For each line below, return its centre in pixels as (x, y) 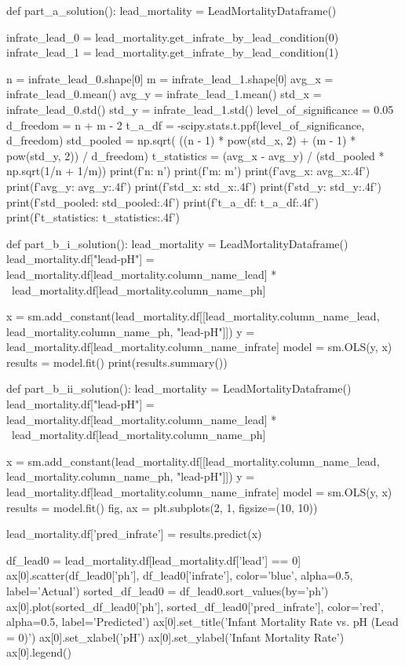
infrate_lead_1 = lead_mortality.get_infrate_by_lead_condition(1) (173, 52)
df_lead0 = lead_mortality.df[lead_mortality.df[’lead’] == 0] (154, 560)
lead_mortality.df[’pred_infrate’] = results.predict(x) (134, 534)
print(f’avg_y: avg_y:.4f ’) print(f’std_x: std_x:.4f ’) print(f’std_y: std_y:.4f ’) (194, 186)
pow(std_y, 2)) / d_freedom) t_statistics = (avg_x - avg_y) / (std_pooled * (195, 155)
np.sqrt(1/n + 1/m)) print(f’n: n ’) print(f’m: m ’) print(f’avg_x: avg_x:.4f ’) (188, 171)
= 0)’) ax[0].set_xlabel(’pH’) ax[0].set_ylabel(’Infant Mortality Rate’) (175, 637)
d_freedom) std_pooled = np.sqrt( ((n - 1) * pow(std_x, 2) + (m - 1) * (181, 140)
